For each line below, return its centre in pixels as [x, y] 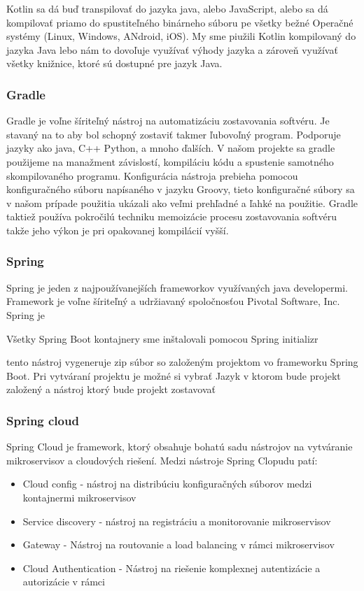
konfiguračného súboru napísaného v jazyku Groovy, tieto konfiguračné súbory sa [181, 189]
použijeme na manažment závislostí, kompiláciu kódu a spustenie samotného [170, 161]
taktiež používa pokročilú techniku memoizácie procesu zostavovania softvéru [172, 216]
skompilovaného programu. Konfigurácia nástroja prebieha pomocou [152, 175]
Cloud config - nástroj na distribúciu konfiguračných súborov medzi [167, 484]
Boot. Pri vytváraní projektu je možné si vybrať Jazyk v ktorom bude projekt [174, 375]
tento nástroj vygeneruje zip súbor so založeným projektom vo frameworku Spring [182, 362]
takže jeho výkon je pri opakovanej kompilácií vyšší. [118, 230]
